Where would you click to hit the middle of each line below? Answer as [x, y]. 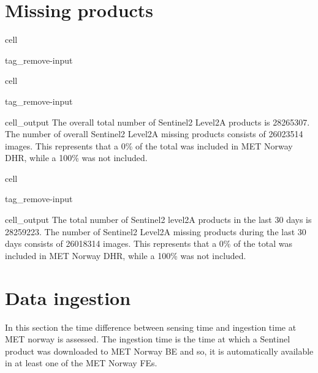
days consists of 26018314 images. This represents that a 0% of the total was [149, 243]
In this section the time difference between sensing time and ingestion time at [151, 327]
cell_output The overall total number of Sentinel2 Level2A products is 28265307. [157, 122]
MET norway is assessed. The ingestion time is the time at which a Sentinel [148, 339]
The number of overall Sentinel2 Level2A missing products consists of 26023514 [154, 134]
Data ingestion [68, 297]
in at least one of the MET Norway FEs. [81, 363]
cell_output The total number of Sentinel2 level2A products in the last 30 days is [158, 220]
